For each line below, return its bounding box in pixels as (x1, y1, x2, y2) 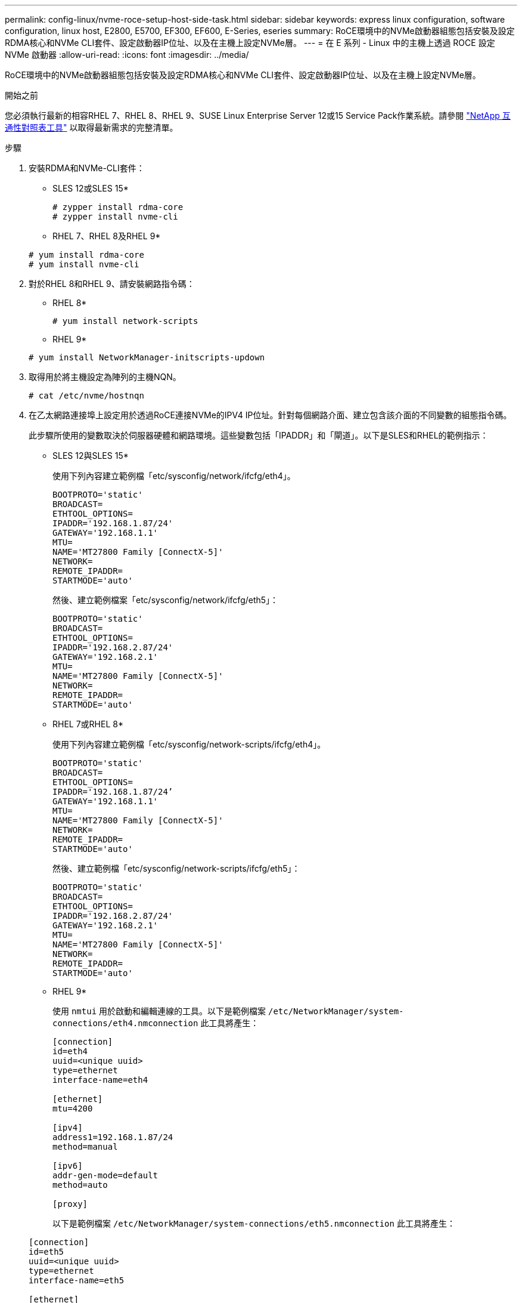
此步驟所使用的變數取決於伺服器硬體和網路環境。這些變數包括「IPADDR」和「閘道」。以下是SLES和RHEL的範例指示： (29, 430, 489, 440)
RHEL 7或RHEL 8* (52, 719, 123, 729)
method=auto (52, 1180, 108, 1190)
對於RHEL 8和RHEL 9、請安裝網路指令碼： (29, 279, 195, 289)
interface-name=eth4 (52, 1075, 148, 1085)
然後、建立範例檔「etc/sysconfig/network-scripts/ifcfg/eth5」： (52, 863, 300, 873)
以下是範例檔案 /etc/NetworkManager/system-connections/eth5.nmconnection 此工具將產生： (52, 1218, 455, 1228)
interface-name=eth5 (29, 1276, 125, 1285)
